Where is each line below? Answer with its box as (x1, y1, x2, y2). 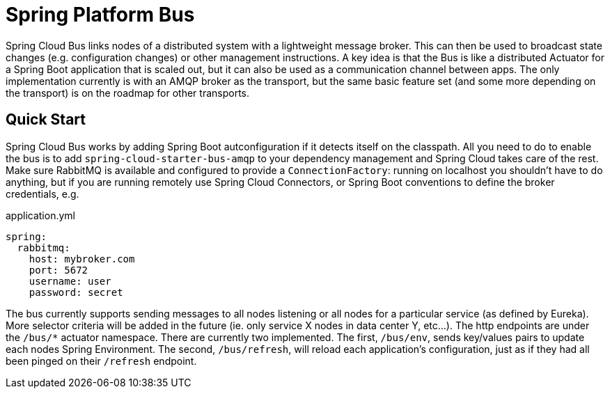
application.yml (6, 209, 75, 221)
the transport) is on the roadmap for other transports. (6, 86, 250, 99)
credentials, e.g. (6, 187, 79, 200)
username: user (29, 275, 111, 287)
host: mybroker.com (29, 253, 135, 265)
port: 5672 (29, 264, 88, 276)
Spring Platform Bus (6, 3, 195, 26)
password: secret (29, 286, 123, 298)
